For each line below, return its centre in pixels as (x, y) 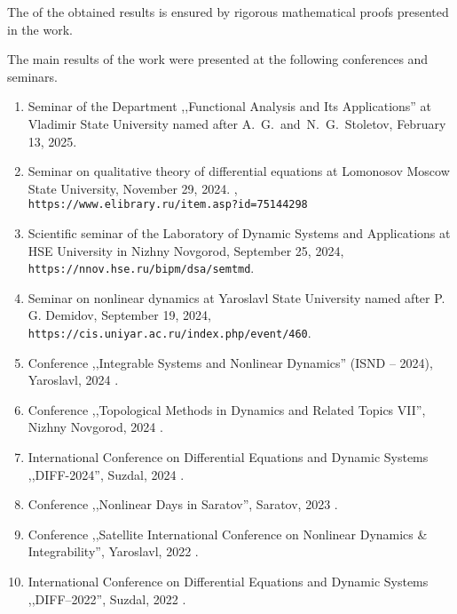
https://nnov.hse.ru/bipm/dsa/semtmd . (141, 268)
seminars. (32, 76)
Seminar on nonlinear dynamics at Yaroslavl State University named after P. (236, 297)
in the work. (40, 29)
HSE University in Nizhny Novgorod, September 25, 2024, (186, 250)
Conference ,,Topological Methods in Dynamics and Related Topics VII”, (227, 409)
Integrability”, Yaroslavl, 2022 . (113, 551)
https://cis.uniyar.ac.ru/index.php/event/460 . (169, 333)
